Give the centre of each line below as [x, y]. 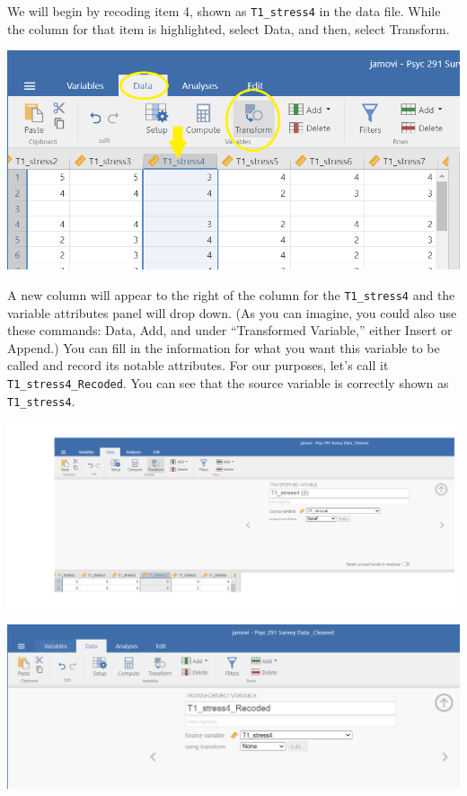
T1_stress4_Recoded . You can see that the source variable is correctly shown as [228, 382]
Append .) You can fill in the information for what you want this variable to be [224, 347]
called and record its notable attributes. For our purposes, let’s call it [198, 365]
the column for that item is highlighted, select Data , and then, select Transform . [229, 28]
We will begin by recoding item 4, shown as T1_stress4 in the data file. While [224, 11]
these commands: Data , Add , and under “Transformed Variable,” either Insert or [230, 330]
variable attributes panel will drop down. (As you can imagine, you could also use [232, 312]
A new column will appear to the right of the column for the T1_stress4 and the [231, 294]
